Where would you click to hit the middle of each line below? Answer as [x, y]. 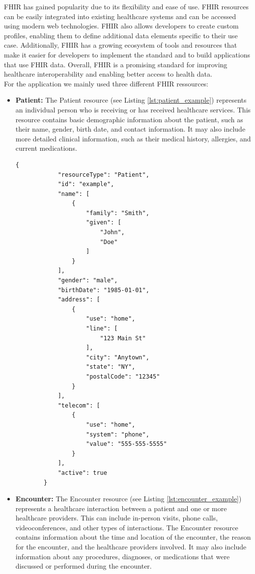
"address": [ [79, 300]
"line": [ [102, 328]
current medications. [46, 148]
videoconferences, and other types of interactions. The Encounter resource [127, 527]
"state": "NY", [111, 367]
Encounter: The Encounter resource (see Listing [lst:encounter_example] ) [128, 499]
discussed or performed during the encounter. [84, 566]
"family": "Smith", [117, 213]
